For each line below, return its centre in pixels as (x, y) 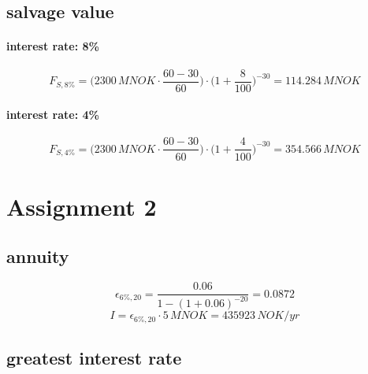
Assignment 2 (82, 206)
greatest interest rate (94, 358)
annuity (38, 256)
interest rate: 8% (53, 46)
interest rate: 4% (53, 115)
